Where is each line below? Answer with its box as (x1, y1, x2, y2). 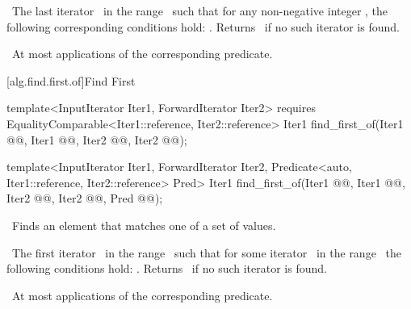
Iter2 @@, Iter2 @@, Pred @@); (6, 190, 163, 207)
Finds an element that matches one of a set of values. (11, 216, 276, 233)
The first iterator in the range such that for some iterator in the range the (11, 244, 401, 261)
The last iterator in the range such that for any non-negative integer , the (11, 2, 388, 19)
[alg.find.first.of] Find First (6, 72, 136, 89)
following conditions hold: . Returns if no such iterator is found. (6, 260, 327, 277)
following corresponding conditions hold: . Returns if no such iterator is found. (6, 18, 400, 35)
